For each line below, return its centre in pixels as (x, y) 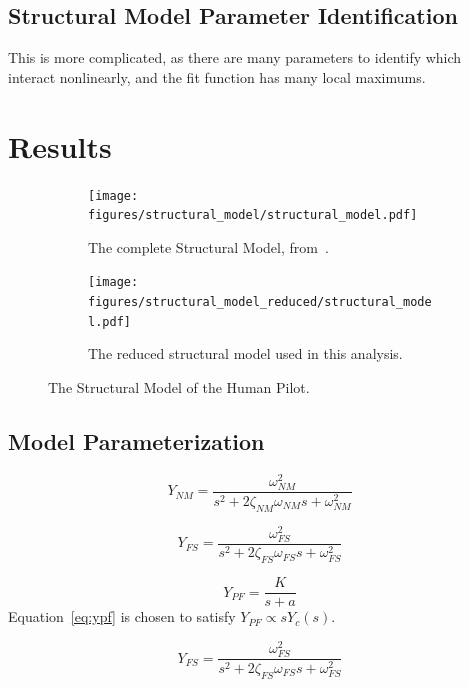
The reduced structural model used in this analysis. (245, 353)
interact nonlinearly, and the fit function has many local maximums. (217, 76)
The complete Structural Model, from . (208, 246)
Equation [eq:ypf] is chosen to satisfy (122, 616)
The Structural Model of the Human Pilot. (179, 386)
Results (60, 145)
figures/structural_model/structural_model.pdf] (253, 215)
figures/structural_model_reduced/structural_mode (260, 302)
